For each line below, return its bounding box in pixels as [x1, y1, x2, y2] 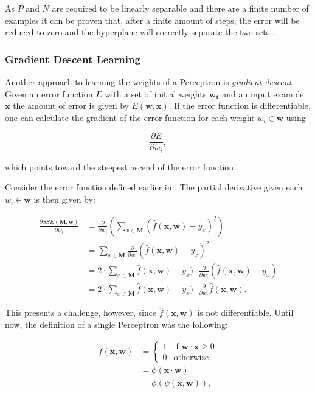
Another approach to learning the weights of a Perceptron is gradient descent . [5, 75, 294, 88]
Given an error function [5, 87, 93, 100]
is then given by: [33, 193, 95, 206]
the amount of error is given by [13, 99, 129, 112]
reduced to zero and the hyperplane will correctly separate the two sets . [5, 26, 275, 38]
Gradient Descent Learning [5, 51, 140, 66]
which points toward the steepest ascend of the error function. [5, 160, 237, 173]
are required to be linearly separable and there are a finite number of [52, 2, 309, 14]
